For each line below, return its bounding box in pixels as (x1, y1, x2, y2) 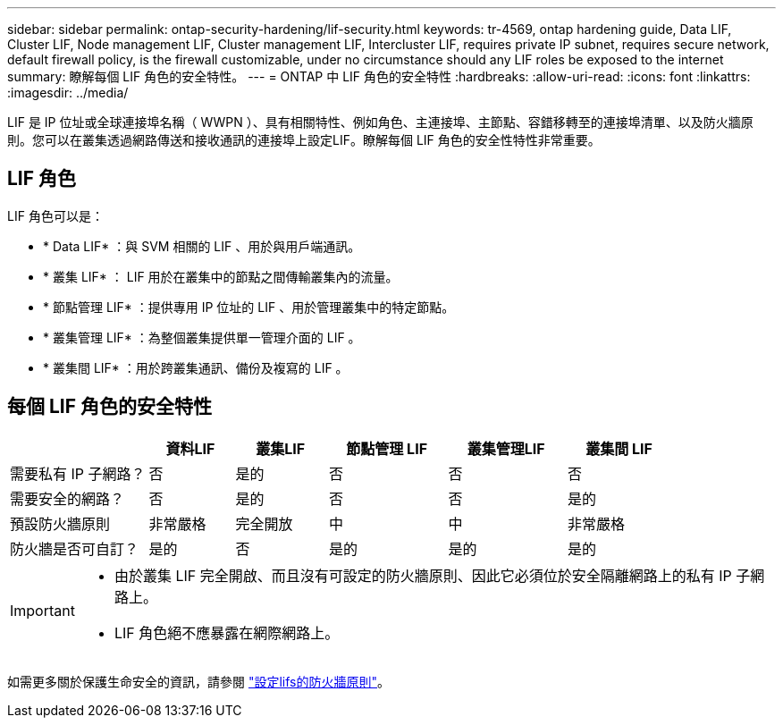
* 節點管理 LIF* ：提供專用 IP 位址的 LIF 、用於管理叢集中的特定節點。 (43, 299, 455, 315)
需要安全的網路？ (10, 489, 125, 508)
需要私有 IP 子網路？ (10, 464, 146, 483)
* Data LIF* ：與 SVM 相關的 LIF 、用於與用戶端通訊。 (43, 238, 361, 254)
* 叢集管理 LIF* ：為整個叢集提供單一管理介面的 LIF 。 (43, 329, 361, 345)
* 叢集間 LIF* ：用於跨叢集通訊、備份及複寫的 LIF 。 (43, 359, 349, 375)
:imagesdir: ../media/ (7, 85, 129, 100)
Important (10, 601, 75, 620)
